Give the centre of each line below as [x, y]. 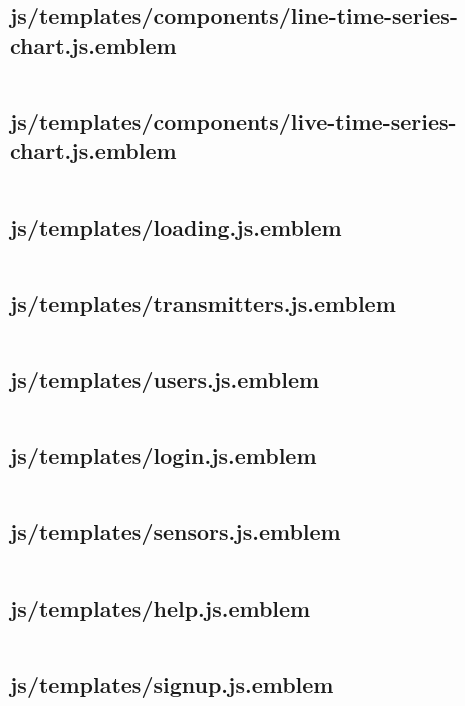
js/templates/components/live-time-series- [233, 120]
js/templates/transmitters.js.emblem [203, 302]
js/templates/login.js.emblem [163, 455]
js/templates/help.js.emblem [160, 607]
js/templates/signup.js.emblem [172, 683]
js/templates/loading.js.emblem [176, 226]
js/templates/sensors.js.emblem [175, 531]
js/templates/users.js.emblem [165, 378]
